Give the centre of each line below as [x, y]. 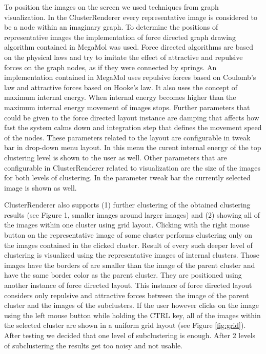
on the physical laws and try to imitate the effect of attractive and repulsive [124, 57]
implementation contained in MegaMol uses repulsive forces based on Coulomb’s [130, 77]
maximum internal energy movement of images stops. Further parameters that [127, 107]
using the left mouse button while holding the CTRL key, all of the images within [132, 315]
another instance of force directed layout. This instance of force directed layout [128, 285]
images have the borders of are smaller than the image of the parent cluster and [130, 265]
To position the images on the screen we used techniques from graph [111, 7]
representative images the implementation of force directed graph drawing [120, 37]
